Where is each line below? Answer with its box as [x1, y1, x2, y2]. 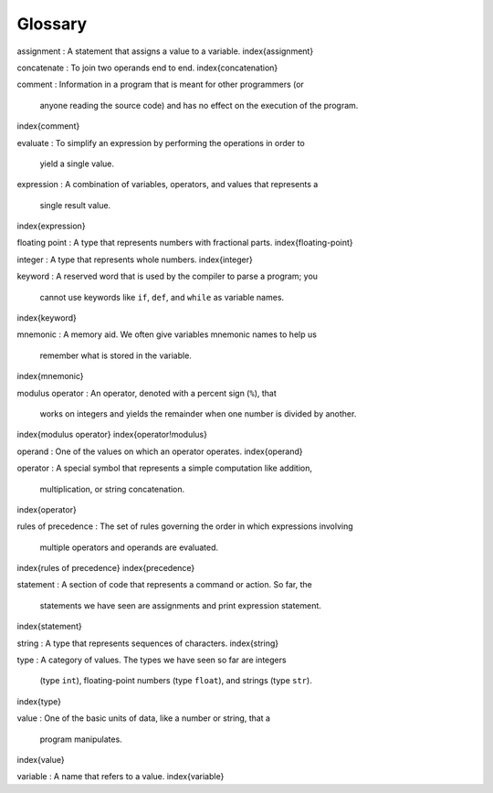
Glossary [16, 14, 88, 34]
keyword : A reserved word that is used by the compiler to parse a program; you [16, 270, 319, 282]
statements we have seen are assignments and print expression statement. [39, 599, 321, 611]
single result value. [39, 199, 111, 210]
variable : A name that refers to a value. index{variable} [16, 771, 225, 782]
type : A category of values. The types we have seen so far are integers [16, 654, 287, 666]
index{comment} [16, 121, 80, 132]
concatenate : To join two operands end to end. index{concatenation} [16, 62, 278, 73]
